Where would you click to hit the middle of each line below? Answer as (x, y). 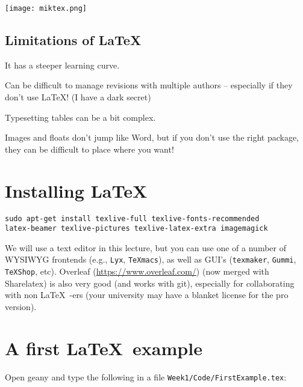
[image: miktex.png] (46, 8)
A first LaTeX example (104, 348)
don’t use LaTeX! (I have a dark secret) (78, 97)
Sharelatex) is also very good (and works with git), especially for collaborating (150, 283)
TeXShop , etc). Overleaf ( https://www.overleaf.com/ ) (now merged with (137, 271)
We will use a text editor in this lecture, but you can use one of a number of (145, 247)
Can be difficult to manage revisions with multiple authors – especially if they (149, 85)
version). (21, 306)
